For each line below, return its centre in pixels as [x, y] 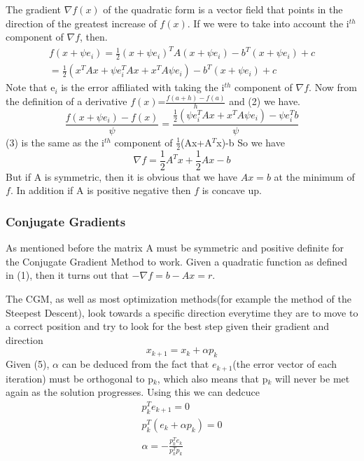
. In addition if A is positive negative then [100, 190]
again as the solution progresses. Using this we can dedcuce [133, 392]
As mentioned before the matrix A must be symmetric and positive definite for [175, 248]
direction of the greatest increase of [81, 23]
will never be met [313, 378]
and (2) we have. [265, 101]
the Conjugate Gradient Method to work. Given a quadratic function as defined [177, 261]
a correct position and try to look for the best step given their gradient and [168, 326]
